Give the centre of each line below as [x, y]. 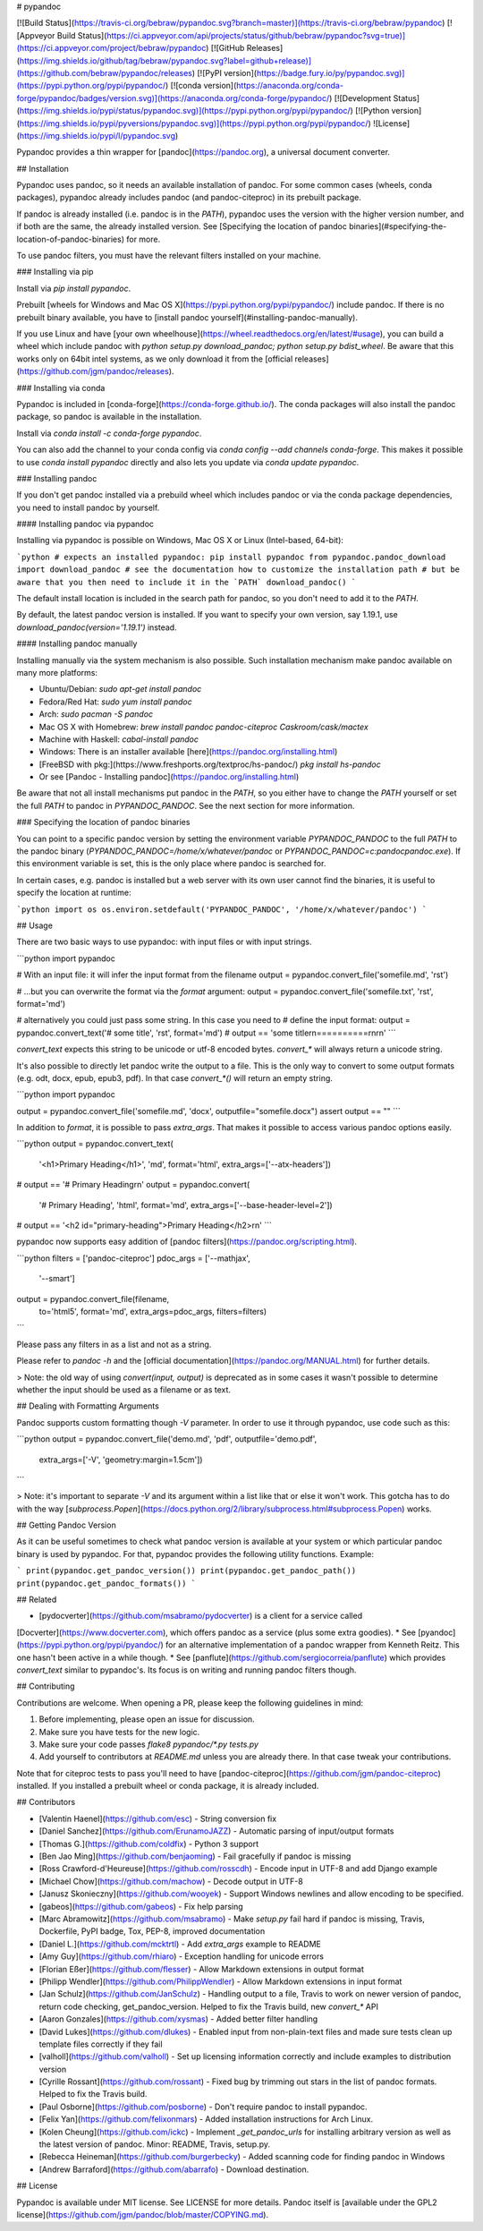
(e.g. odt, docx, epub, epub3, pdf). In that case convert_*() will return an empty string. [174, 1077]
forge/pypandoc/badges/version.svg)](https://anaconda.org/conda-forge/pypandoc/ [173, 98]
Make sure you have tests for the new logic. [119, 1732]
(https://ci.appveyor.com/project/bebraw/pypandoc [111, 48]
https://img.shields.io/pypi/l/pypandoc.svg [97, 135]
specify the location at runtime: [74, 893]
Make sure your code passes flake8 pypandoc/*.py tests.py [149, 1744]
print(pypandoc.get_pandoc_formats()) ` [106, 1583]
